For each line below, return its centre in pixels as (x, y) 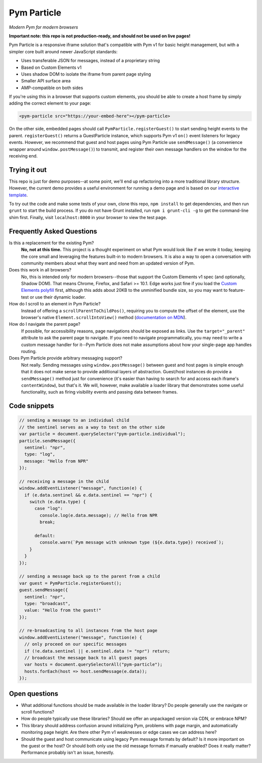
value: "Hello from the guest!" (63, 610)
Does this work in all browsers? (40, 270)
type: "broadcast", (48, 603)
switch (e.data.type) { (57, 502)
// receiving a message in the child (64, 481)
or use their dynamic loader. (58, 297)
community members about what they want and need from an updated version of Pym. (108, 263)
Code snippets (32, 406)
